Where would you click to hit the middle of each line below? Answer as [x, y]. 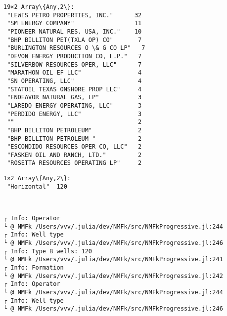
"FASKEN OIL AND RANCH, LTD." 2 [74, 155]
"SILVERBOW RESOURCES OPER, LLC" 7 [74, 64]
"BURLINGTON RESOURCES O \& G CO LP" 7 [76, 48]
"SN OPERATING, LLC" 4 [74, 81]
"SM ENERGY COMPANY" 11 [74, 23]
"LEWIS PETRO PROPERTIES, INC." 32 [74, 15]
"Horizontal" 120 [37, 186]
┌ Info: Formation [34, 267]
